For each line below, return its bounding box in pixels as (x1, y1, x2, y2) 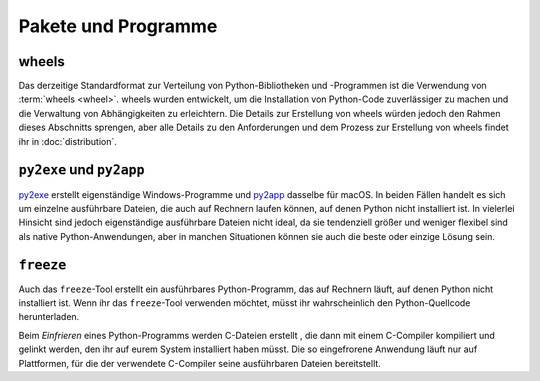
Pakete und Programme (18, 15, 218, 37)
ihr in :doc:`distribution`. (18, 135, 117, 147)
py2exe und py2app (18, 161, 145, 179)
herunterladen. (18, 311, 80, 323)
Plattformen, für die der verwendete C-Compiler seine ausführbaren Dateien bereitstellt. (18, 357, 382, 369)
